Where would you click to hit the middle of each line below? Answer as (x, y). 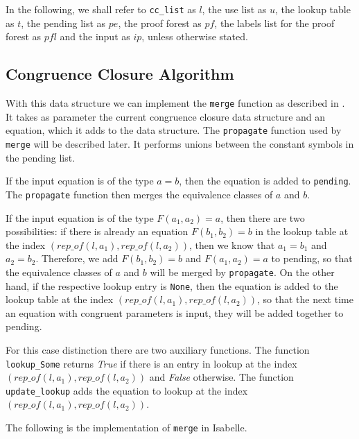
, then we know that (232, 244)
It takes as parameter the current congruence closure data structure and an (166, 116)
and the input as (95, 36)
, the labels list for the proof (274, 23)
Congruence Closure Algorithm (120, 74)
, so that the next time (305, 299)
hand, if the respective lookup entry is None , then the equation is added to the (172, 285)
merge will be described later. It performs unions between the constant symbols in (180, 143)
